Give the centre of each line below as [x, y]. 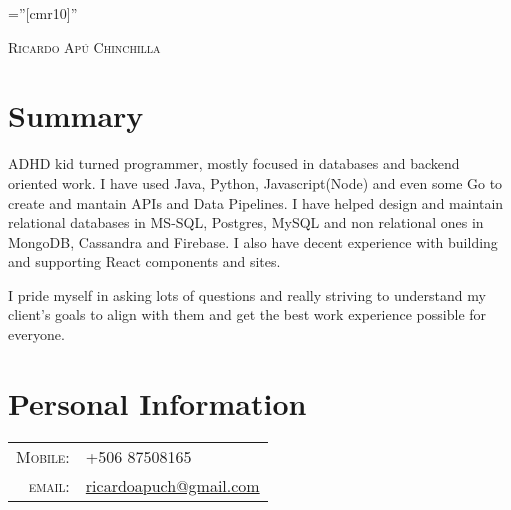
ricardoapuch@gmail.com [172, 485]
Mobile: [43, 456]
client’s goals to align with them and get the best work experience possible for [247, 314]
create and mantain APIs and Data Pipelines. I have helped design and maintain [256, 202]
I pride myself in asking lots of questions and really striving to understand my [247, 294]
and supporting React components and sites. [144, 261]
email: [49, 485]
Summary [76, 115]
